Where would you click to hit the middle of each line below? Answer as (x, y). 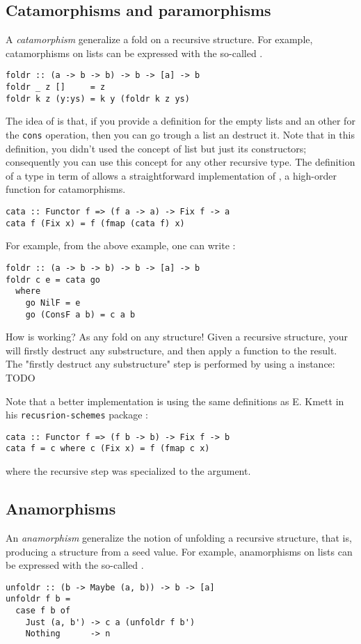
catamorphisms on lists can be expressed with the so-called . (134, 53)
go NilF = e (53, 303)
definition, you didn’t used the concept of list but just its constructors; (156, 148)
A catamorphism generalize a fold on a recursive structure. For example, (159, 39)
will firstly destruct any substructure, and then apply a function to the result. (171, 350)
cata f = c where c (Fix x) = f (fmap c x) (108, 449)
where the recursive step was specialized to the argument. (128, 471)
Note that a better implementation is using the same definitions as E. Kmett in (175, 401)
